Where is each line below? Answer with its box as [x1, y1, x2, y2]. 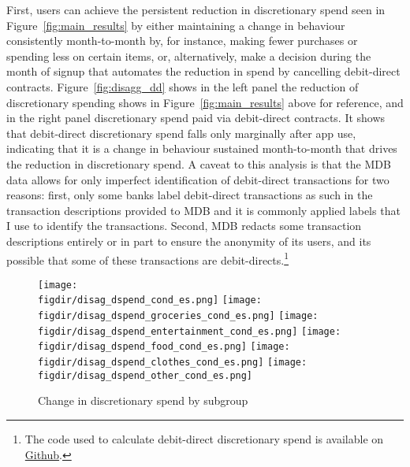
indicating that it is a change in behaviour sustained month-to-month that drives [6, 140, 397, 157]
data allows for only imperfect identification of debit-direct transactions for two [6, 171, 389, 187]
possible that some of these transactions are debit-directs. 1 [6, 249, 289, 268]
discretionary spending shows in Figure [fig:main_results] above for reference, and [6, 94, 404, 110]
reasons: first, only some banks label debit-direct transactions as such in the [6, 187, 373, 203]
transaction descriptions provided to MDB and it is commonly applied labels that [6, 202, 401, 218]
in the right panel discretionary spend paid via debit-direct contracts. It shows [6, 109, 386, 126]
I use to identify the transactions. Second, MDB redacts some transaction [6, 217, 362, 234]
